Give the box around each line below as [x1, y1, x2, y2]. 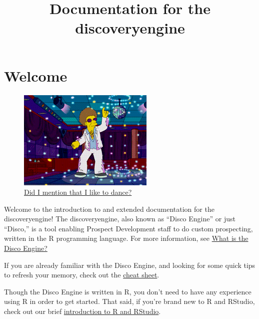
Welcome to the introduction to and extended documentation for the [4, 203, 214, 214]
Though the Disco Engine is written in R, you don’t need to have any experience [4, 286, 251, 296]
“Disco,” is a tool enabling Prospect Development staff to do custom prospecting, [4, 223, 253, 233]
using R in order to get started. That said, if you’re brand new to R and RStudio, [4, 296, 255, 306]
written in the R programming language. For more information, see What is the [4, 233, 248, 243]
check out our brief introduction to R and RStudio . [4, 306, 161, 316]
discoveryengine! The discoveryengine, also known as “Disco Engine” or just [4, 213, 235, 224]
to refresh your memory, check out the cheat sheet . [4, 269, 159, 280]
